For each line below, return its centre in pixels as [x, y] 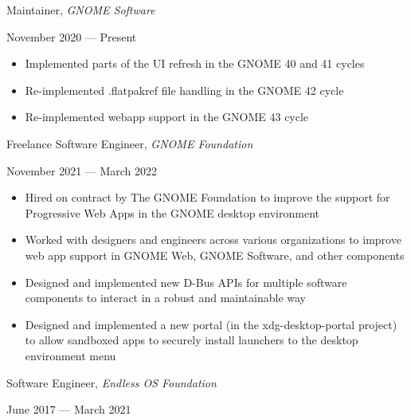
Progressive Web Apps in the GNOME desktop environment [172, 212]
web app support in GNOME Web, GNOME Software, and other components [215, 255]
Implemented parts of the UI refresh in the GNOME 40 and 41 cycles [195, 63]
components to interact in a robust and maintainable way [165, 298]
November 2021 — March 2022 [82, 170]
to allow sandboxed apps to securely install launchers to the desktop [192, 340]
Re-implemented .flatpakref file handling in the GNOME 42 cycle [184, 90]
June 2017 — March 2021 [69, 409]
